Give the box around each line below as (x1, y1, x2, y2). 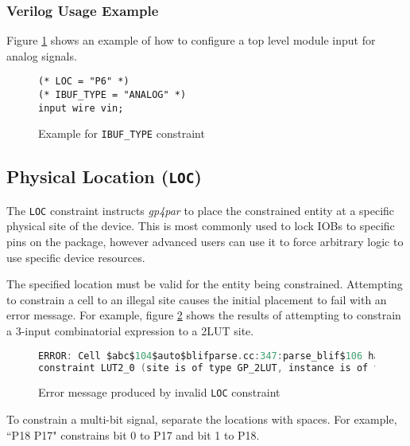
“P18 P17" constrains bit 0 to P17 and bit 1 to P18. (6, 426, 260, 443)
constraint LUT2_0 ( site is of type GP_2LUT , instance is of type (38, 362, 397, 374)
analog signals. (6, 47, 77, 64)
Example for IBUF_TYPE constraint (38, 125, 205, 142)
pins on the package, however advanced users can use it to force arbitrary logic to (6, 233, 404, 250)
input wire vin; (38, 102, 124, 114)
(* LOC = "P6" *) (38, 76, 130, 88)
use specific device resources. (6, 248, 145, 265)
